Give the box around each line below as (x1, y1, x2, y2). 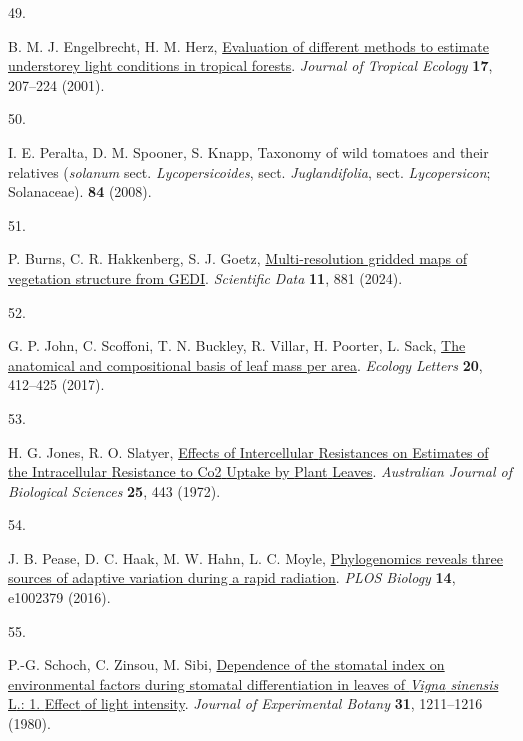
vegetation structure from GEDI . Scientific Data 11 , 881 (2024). (8, 267, 403, 288)
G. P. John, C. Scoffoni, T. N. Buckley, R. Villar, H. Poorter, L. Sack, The (8, 335, 466, 356)
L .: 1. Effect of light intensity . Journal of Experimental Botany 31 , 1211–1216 (8, 693, 483, 714)
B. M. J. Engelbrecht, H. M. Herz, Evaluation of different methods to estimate (8, 35, 489, 56)
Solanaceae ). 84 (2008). (8, 181, 152, 202)
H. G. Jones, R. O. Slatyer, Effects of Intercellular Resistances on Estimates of (8, 441, 489, 462)
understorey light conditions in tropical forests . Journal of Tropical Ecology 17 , (8, 55, 493, 76)
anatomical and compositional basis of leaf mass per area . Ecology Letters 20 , (8, 354, 483, 375)
